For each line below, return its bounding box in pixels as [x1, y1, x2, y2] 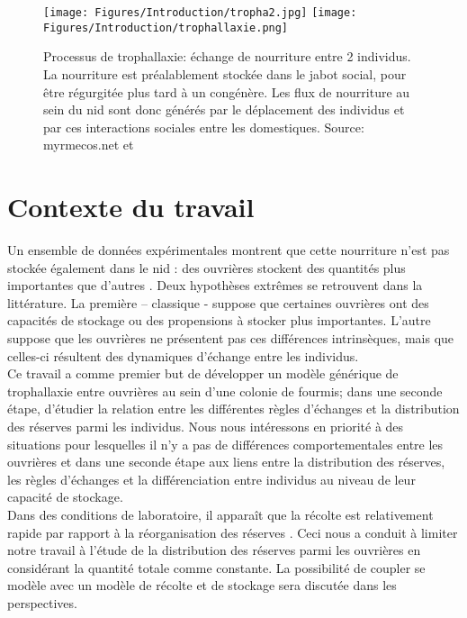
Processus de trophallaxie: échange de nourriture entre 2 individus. [43, 47, 411, 66]
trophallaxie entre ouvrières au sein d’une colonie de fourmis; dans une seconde [7, 381, 443, 400]
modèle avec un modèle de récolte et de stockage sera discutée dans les [7, 576, 397, 595]
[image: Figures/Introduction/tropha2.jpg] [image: [43, 6, 357, 19]
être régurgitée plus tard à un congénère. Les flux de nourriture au [43, 82, 410, 101]
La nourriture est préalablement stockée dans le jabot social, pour [43, 64, 407, 83]
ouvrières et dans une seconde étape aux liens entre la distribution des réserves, [7, 452, 445, 471]
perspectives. [7, 593, 77, 612]
